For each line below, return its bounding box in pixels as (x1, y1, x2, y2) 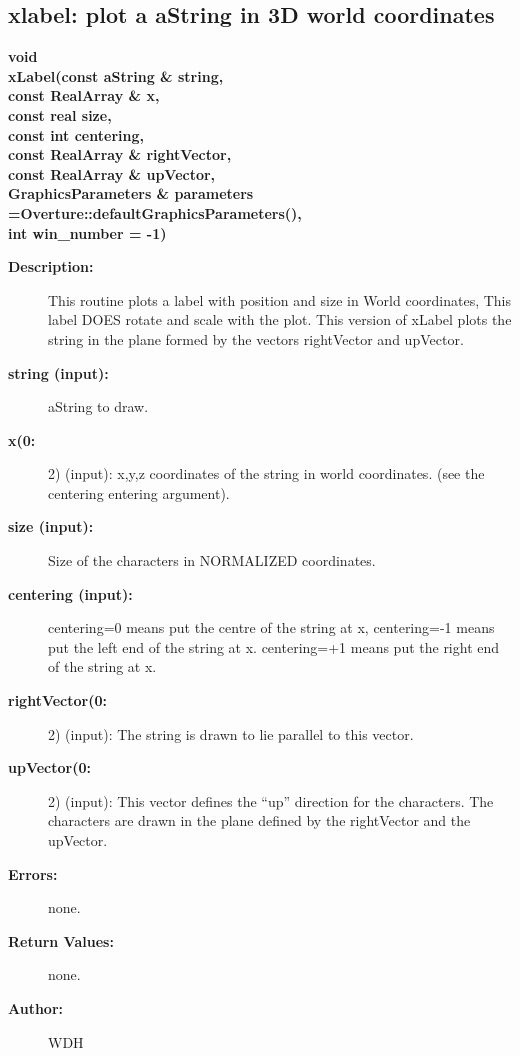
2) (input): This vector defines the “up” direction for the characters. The (48, 790, 494, 811)
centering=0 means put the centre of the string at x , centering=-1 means (48, 617, 495, 638)
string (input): (8, 362, 109, 383)
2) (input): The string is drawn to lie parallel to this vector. (48, 723, 414, 744)
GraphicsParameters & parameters (8, 183, 254, 204)
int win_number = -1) (8, 222, 167, 243)
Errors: (8, 863, 58, 884)
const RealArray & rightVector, (8, 144, 232, 165)
